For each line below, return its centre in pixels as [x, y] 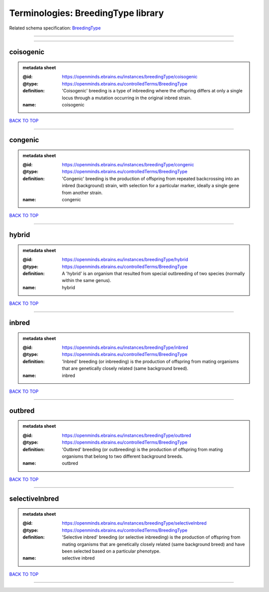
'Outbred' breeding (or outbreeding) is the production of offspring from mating [142, 449]
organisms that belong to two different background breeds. [123, 456]
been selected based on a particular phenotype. [111, 551]
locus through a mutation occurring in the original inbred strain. [127, 98]
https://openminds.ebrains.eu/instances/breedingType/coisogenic [130, 77]
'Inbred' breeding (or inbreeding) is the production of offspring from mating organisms [150, 361]
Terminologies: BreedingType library [87, 13]
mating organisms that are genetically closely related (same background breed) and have [153, 544]
